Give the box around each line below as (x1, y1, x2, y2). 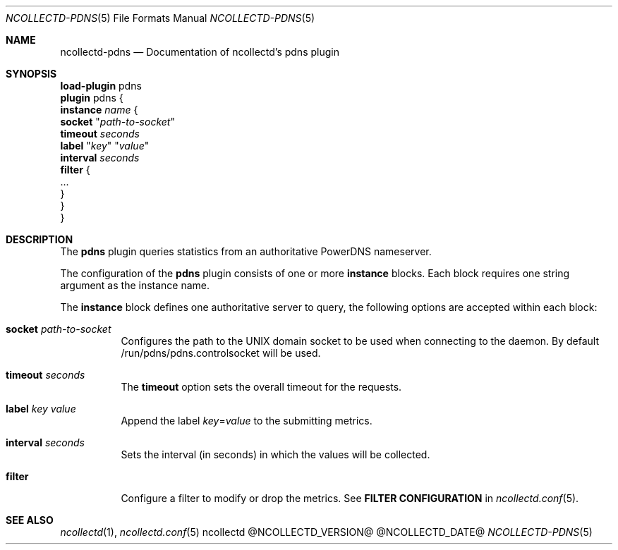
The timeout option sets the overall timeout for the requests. (121, 381, 402, 393)
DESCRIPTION (6, 233, 73, 245)
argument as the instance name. (60, 279, 210, 291)
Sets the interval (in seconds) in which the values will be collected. (121, 448, 430, 460)
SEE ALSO (6, 514, 54, 526)
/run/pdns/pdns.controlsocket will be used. (121, 347, 321, 359)
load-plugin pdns (60, 80, 142, 92)
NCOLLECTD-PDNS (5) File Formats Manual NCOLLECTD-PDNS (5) (6, 12, 315, 24)
